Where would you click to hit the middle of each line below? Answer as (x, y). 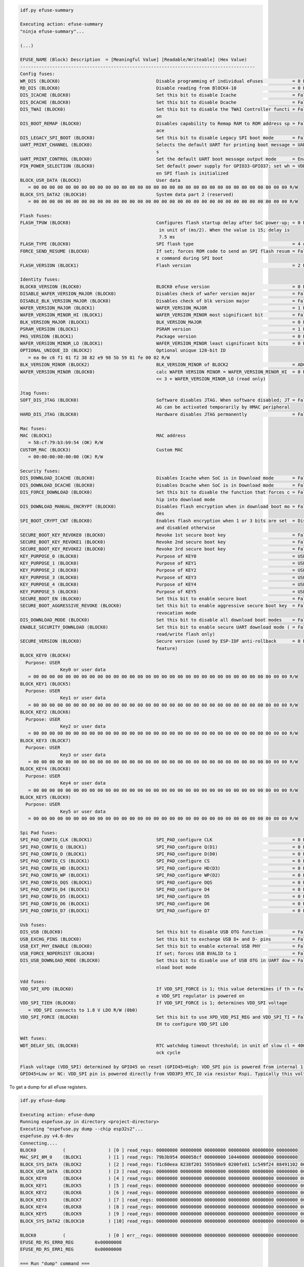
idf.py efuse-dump (43, 1101)
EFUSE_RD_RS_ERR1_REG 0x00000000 (71, 1250)
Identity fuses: (40, 280)
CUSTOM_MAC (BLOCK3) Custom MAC (102, 450)
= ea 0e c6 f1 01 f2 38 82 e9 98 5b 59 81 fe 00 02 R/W (99, 358)
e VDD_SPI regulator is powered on (200, 996)
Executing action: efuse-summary (62, 24)
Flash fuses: (36, 216)
